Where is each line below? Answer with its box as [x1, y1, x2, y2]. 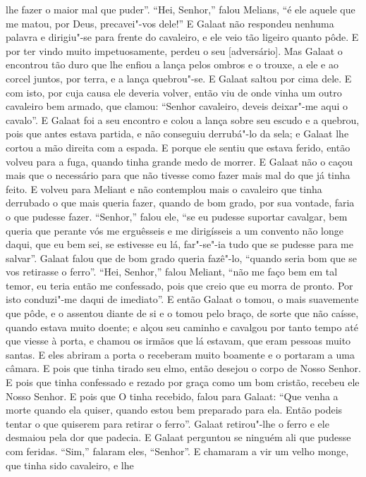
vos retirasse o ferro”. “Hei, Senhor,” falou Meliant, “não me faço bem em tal [6, 264, 338, 279]
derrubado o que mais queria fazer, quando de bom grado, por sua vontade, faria [6, 195, 355, 210]
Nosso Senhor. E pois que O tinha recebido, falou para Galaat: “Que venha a [6, 388, 338, 403]
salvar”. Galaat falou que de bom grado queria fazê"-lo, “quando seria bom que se [6, 250, 358, 265]
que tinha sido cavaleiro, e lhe [6, 457, 134, 472]
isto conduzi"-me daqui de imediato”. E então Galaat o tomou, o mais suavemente [6, 292, 359, 306]
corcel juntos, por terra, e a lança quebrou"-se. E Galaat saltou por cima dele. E [6, 70, 352, 85]
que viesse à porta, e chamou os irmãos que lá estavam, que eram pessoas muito [6, 333, 351, 348]
